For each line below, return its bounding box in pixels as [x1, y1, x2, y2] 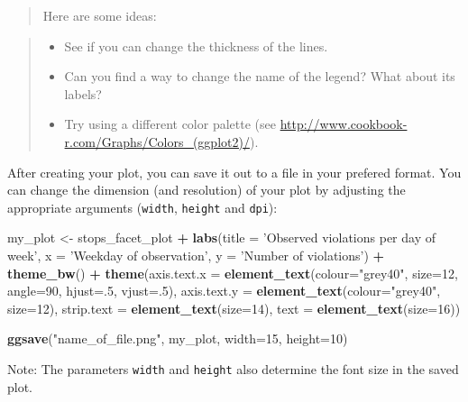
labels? [64, 84, 102, 103]
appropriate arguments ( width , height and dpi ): [7, 197, 278, 216]
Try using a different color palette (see [64, 114, 276, 133]
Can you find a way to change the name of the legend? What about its [64, 67, 455, 86]
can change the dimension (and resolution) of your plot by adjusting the [7, 180, 406, 199]
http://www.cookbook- [280, 114, 408, 133]
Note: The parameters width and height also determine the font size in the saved [7, 359, 459, 378]
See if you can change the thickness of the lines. [64, 36, 328, 55]
